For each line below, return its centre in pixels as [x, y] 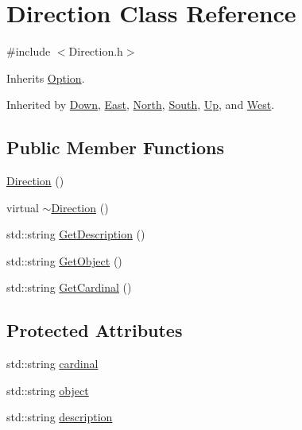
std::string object [48, 390]
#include [29, 51]
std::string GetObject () [64, 260]
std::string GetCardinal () [69, 287]
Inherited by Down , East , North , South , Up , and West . [141, 105]
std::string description [60, 417]
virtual [23, 207]
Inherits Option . [46, 77]
